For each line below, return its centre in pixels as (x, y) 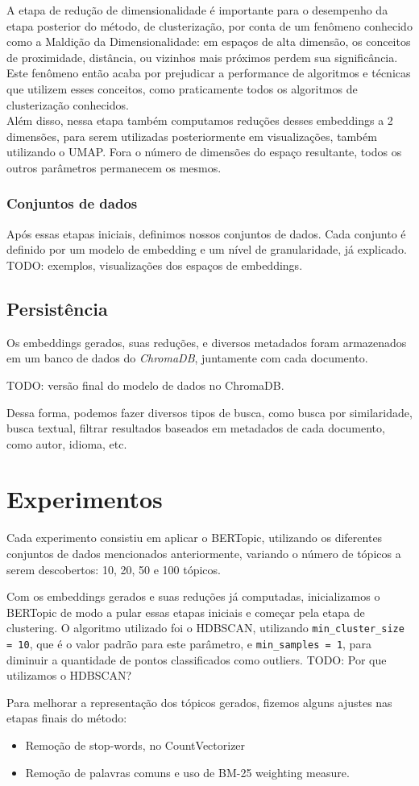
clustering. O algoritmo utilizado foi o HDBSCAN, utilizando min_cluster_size (205, 628)
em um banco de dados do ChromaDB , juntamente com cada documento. (187, 358)
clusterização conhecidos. (68, 104)
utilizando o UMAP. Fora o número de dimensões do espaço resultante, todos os (204, 152)
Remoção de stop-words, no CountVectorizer (135, 745)
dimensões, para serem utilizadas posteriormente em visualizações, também (192, 136)
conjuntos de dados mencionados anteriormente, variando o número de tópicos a (204, 554)
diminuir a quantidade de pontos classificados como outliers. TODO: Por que (197, 659)
